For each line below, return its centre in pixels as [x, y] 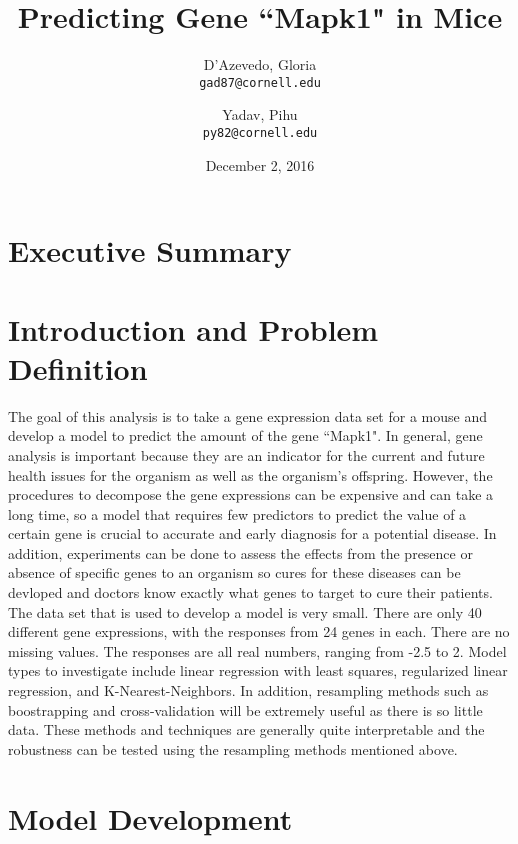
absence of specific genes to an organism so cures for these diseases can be [234, 572]
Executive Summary [150, 250]
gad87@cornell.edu [260, 82]
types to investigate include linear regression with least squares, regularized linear [258, 670]
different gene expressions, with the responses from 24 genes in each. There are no [259, 631]
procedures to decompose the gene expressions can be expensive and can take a [251, 494]
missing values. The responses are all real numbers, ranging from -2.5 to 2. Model [257, 650]
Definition [78, 367]
